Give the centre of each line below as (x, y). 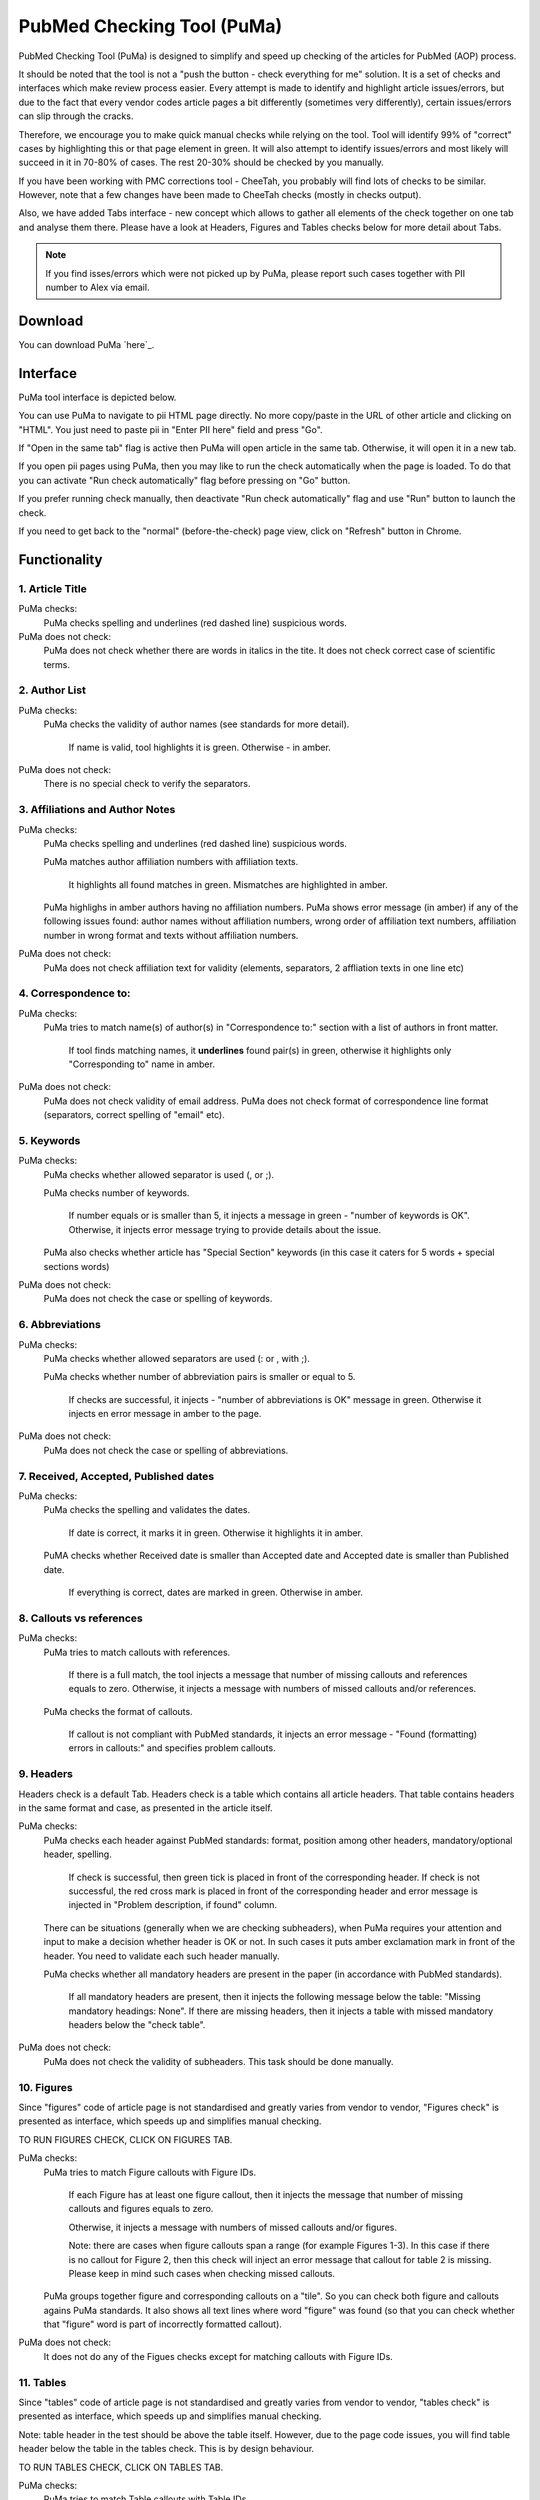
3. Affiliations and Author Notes (97, 810)
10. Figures (46, 2087)
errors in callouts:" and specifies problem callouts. (172, 1748)
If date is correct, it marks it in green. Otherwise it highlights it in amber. (216, 1532)
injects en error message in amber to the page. (165, 1414)
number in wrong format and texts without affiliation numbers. (171, 935)
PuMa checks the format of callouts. (118, 1711)
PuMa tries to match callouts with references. (137, 1652)
